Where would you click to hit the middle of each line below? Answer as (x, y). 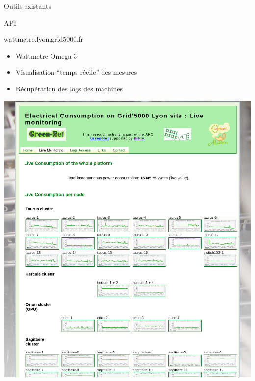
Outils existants (27, 6)
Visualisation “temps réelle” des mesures (76, 72)
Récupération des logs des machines (69, 88)
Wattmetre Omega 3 (46, 55)
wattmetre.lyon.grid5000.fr (44, 39)
